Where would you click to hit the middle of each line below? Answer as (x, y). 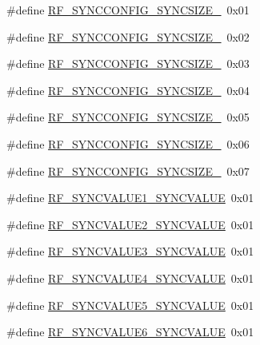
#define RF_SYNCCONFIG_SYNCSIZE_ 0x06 (128, 143)
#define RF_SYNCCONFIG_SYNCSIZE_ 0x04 (128, 90)
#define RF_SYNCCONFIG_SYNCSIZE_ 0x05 (128, 117)
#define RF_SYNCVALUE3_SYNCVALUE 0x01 (130, 251)
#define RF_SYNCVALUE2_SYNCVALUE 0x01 (130, 224)
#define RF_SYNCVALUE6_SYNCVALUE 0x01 (130, 332)
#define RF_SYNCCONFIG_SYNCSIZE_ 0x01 (128, 10)
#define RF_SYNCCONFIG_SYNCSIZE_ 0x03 (128, 63)
